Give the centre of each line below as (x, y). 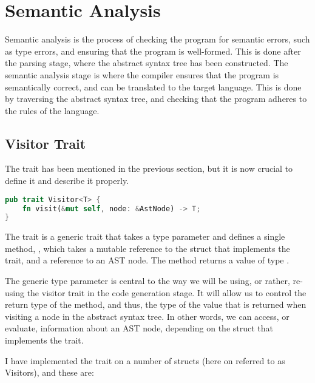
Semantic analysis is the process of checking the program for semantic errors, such (157, 39)
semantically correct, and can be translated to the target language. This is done (153, 86)
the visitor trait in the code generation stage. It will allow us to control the (167, 292)
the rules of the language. (52, 110)
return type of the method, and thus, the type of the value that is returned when (156, 304)
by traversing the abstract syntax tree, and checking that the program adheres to (156, 99)
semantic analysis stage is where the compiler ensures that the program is (142, 74)
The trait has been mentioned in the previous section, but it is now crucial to (149, 168)
